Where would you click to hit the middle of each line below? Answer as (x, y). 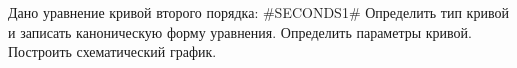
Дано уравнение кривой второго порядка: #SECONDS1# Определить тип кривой (258, 12)
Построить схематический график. (112, 51)
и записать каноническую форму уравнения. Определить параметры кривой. (240, 31)
